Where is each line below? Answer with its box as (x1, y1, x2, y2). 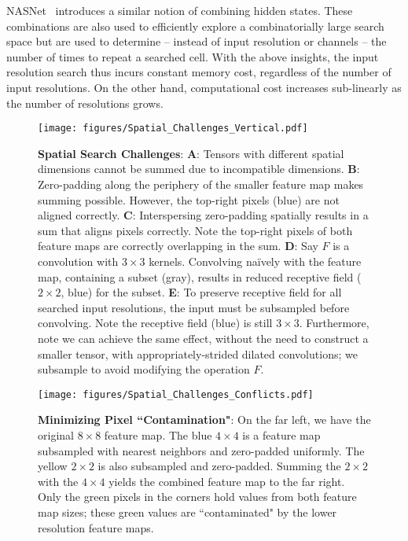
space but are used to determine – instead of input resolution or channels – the (6, 33, 387, 50)
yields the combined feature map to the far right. (108, 473, 345, 489)
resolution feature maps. (38, 519, 154, 535)
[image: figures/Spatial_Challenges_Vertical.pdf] (38, 123, 308, 134)
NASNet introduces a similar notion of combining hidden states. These (6, 2, 353, 18)
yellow (38, 458, 68, 474)
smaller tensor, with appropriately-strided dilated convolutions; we (38, 345, 358, 362)
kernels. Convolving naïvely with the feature (149, 252, 362, 269)
